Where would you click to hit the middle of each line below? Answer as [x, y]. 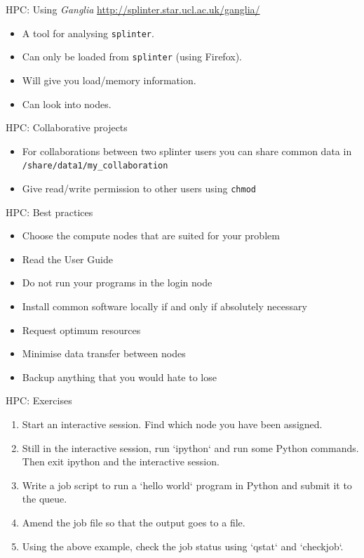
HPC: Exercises [39, 400]
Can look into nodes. [67, 104]
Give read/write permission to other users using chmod [139, 188]
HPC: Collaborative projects [67, 127]
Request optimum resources [81, 330]
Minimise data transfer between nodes [104, 353]
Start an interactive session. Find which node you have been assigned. [172, 424]
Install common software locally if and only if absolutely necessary [164, 306]
